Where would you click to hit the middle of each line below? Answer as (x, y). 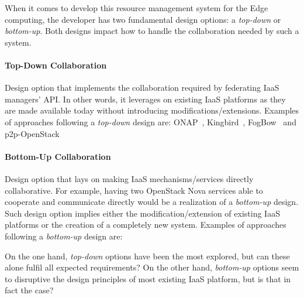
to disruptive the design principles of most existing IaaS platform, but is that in (148, 278)
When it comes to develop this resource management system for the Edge (137, 8)
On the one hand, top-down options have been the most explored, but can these (147, 256)
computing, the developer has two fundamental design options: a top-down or (143, 19)
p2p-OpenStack (32, 133)
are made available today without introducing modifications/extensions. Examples (152, 110)
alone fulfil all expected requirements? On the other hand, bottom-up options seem (152, 267)
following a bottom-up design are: (64, 236)
